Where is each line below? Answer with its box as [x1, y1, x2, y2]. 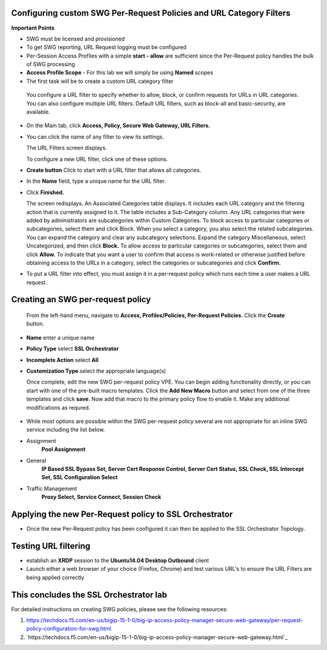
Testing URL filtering [11, 540, 91, 551]
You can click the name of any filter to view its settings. [26, 133, 165, 140]
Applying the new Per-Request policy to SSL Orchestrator [11, 509, 233, 519]
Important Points [11, 24, 54, 31]
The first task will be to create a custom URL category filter [26, 77, 174, 85]
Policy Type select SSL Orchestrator [26, 345, 119, 352]
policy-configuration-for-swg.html [26, 625, 111, 632]
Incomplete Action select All [26, 356, 99, 363]
